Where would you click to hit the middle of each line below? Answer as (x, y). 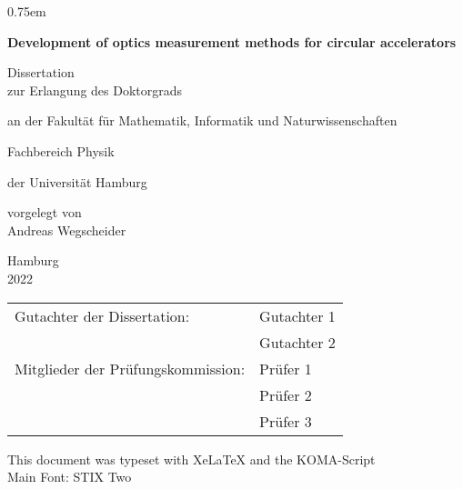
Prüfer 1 (286, 368)
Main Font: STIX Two (70, 477)
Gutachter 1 (297, 315)
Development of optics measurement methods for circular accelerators (232, 41)
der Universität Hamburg (77, 181)
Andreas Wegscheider (67, 230)
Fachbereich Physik (61, 150)
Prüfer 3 (286, 421)
